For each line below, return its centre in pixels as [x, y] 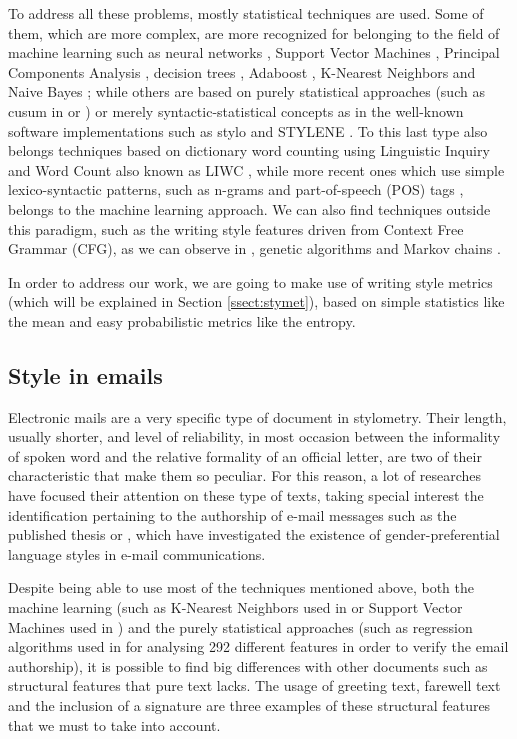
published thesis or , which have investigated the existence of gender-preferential [254, 534]
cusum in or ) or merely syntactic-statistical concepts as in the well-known [236, 110]
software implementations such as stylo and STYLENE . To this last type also [248, 130]
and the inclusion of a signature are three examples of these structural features [249, 705]
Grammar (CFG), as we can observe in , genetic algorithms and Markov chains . [254, 248]
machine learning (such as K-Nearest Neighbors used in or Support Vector [235, 607]
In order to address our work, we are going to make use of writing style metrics [250, 281]
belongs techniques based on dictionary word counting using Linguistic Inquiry [249, 150]
